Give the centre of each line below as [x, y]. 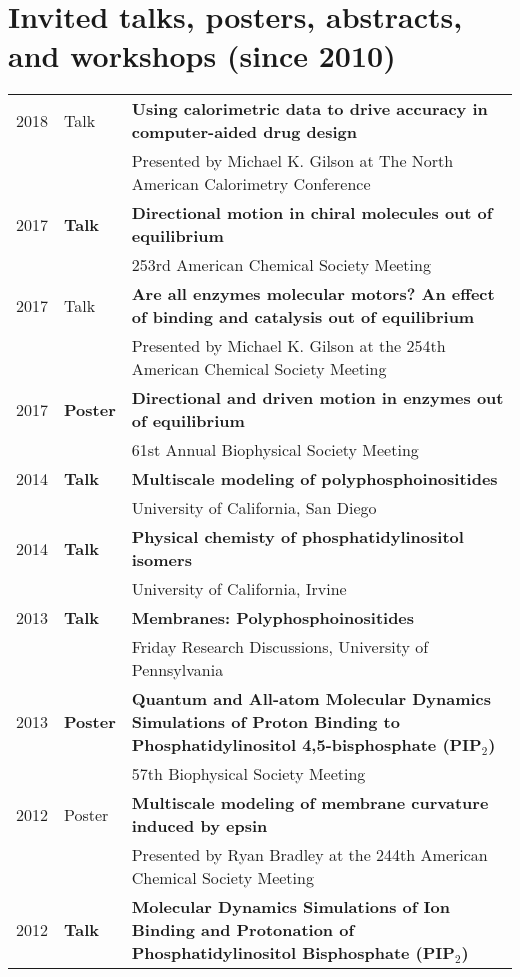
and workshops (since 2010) [202, 55]
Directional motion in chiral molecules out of [312, 213]
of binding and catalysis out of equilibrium [303, 317]
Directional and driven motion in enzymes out [317, 398]
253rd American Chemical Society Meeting [281, 265]
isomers [161, 560]
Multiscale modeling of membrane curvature [310, 803]
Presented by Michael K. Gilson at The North [292, 161]
